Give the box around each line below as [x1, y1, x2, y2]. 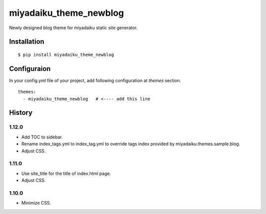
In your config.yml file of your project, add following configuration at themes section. [9, 77, 181, 84]
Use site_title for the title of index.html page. [21, 171, 111, 176]
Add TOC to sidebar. [21, 134, 63, 140]
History [9, 109, 33, 117]
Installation [9, 38, 44, 46]
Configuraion [9, 64, 51, 73]
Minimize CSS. [21, 200, 51, 206]
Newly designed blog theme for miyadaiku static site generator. [9, 25, 138, 31]
